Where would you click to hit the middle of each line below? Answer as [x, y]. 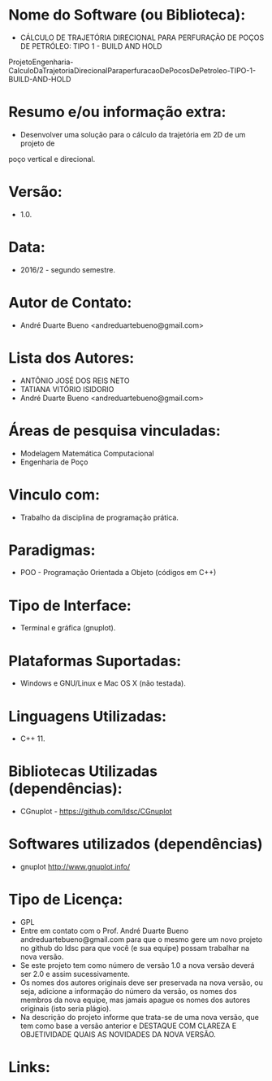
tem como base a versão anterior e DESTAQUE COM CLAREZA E [128, 1026]
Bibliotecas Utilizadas [83, 772]
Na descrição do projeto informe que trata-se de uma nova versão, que [140, 1018]
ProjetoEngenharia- [41, 62]
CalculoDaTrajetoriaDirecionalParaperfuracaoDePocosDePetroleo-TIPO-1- [132, 70]
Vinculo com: [54, 495]
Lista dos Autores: [71, 357]
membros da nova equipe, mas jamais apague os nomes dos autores [135, 1000]
